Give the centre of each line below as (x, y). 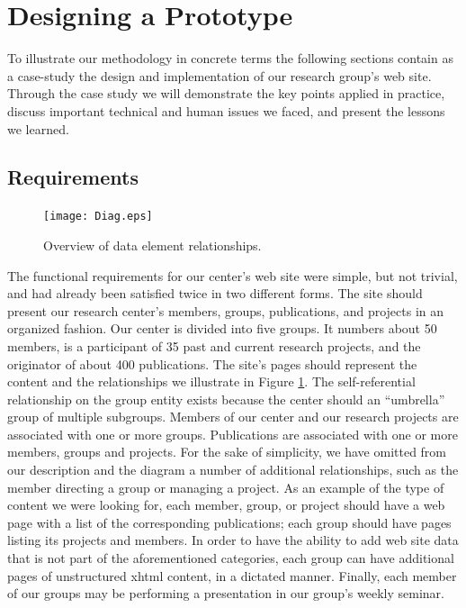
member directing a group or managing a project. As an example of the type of (226, 487)
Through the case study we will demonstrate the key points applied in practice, (226, 93)
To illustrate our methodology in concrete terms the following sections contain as (230, 58)
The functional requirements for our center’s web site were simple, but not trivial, (233, 275)
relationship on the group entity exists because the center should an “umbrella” (226, 399)
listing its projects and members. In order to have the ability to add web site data (233, 540)
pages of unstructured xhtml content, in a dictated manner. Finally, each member (232, 575)
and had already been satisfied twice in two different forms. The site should (215, 293)
